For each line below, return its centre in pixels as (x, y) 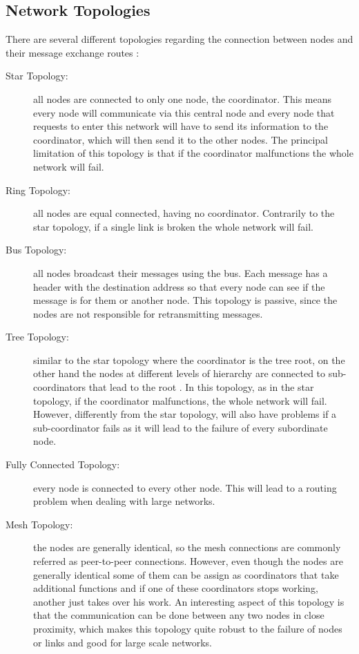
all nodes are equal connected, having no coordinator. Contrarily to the (184, 213)
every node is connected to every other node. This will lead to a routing (185, 487)
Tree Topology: (37, 337)
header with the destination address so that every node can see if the (179, 286)
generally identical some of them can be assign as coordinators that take (186, 574)
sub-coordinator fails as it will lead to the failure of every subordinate (181, 427)
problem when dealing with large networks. (124, 501)
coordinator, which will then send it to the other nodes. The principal (181, 139)
